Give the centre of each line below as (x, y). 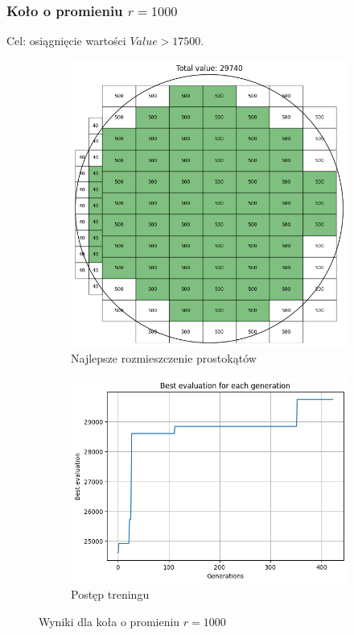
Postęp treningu (110, 594)
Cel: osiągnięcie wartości (66, 41)
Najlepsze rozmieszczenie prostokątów (164, 358)
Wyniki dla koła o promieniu (109, 621)
